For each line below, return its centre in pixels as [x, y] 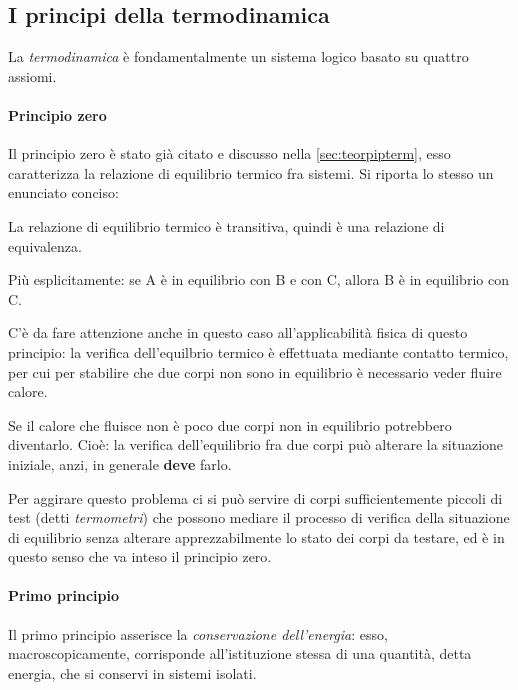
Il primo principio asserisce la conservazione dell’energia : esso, [198, 633]
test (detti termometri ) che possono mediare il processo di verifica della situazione [259, 517]
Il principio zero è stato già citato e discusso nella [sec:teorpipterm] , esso [229, 153]
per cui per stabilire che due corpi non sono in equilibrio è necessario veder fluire [255, 371]
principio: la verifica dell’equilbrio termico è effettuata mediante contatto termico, [258, 351]
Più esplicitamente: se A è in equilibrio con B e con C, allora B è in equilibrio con [258, 279]
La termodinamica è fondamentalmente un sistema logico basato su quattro [238, 56]
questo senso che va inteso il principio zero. [140, 556]
